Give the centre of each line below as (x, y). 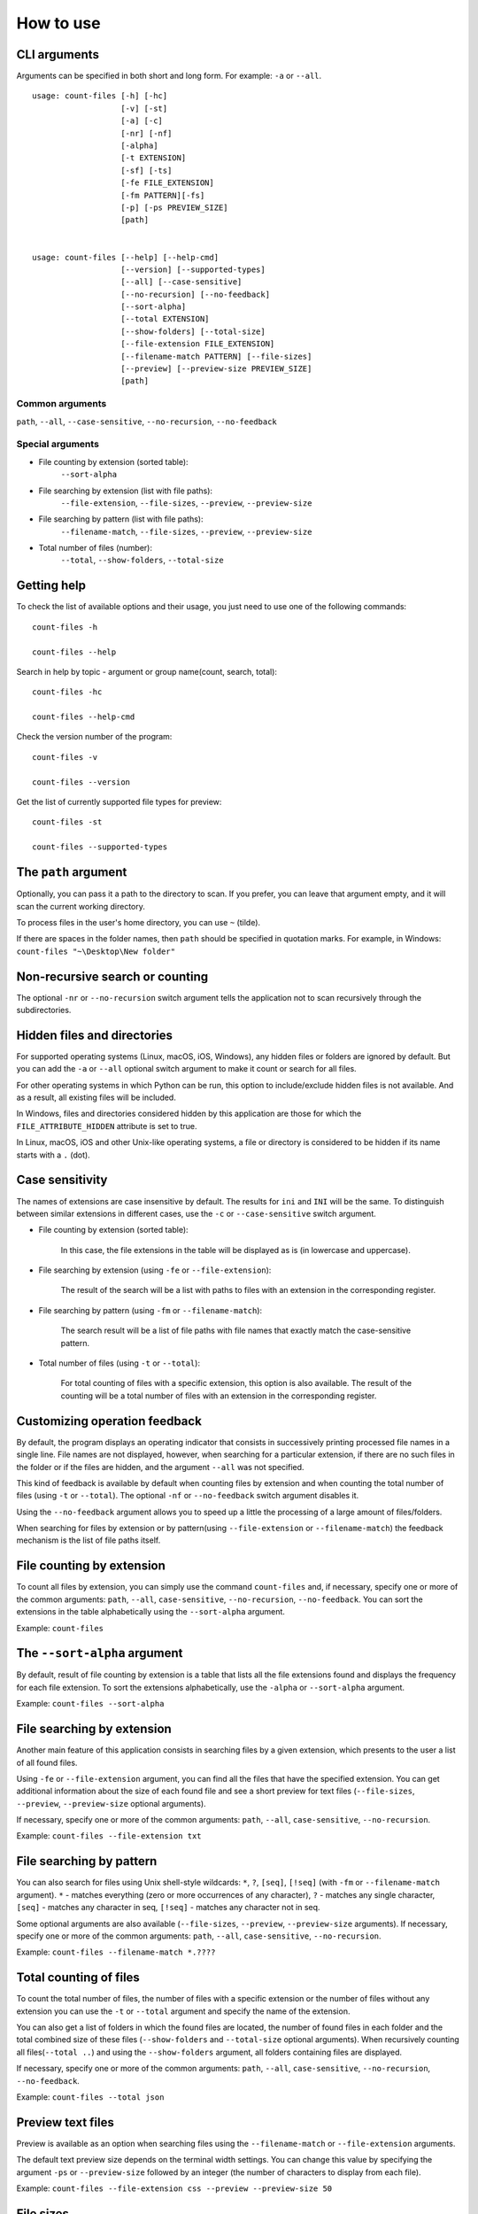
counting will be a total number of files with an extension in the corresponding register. (219, 1396)
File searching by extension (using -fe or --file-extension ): (155, 1270)
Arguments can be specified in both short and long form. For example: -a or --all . (169, 76)
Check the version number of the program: (94, 737)
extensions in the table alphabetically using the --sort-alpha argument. (150, 1612)
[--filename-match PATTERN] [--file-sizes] (216, 356)
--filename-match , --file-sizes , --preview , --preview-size (186, 531)
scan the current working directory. (81, 906)
